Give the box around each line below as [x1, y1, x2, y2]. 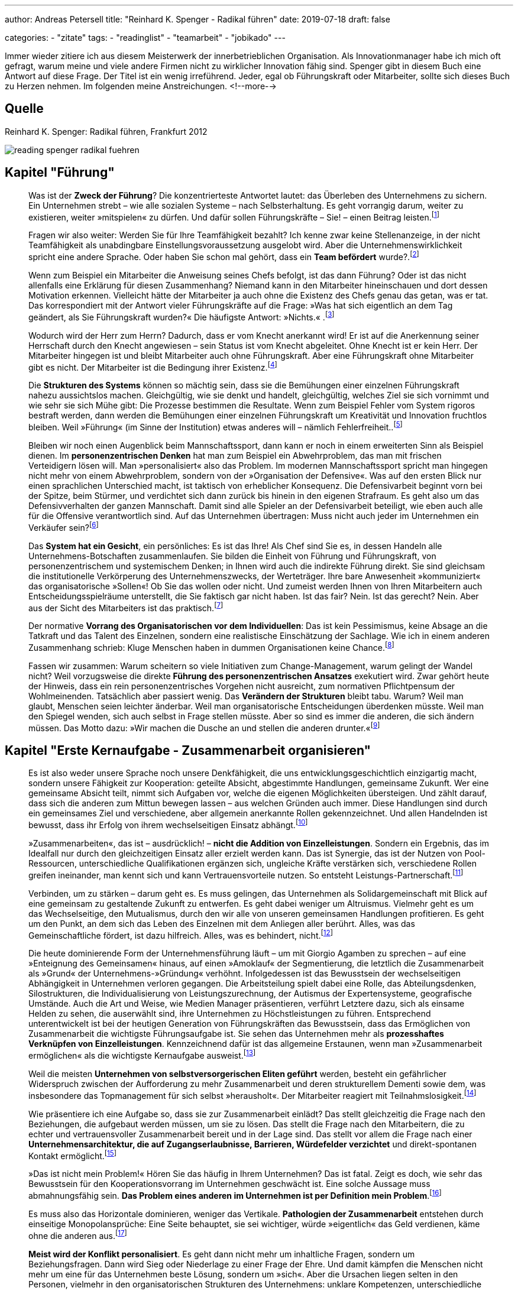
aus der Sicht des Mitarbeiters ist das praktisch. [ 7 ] [28, 601, 224, 613]
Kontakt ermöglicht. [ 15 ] [28, 1149, 116, 1161]
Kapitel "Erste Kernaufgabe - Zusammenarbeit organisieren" [5, 743, 371, 758]
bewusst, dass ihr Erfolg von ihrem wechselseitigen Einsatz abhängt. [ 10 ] [28, 818, 308, 831]
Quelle [5, 101, 44, 116]
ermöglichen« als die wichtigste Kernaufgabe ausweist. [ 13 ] [28, 1049, 256, 1061]
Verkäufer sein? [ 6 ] [28, 520, 99, 533]
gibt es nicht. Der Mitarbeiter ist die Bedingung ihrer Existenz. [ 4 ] [28, 360, 277, 372]
